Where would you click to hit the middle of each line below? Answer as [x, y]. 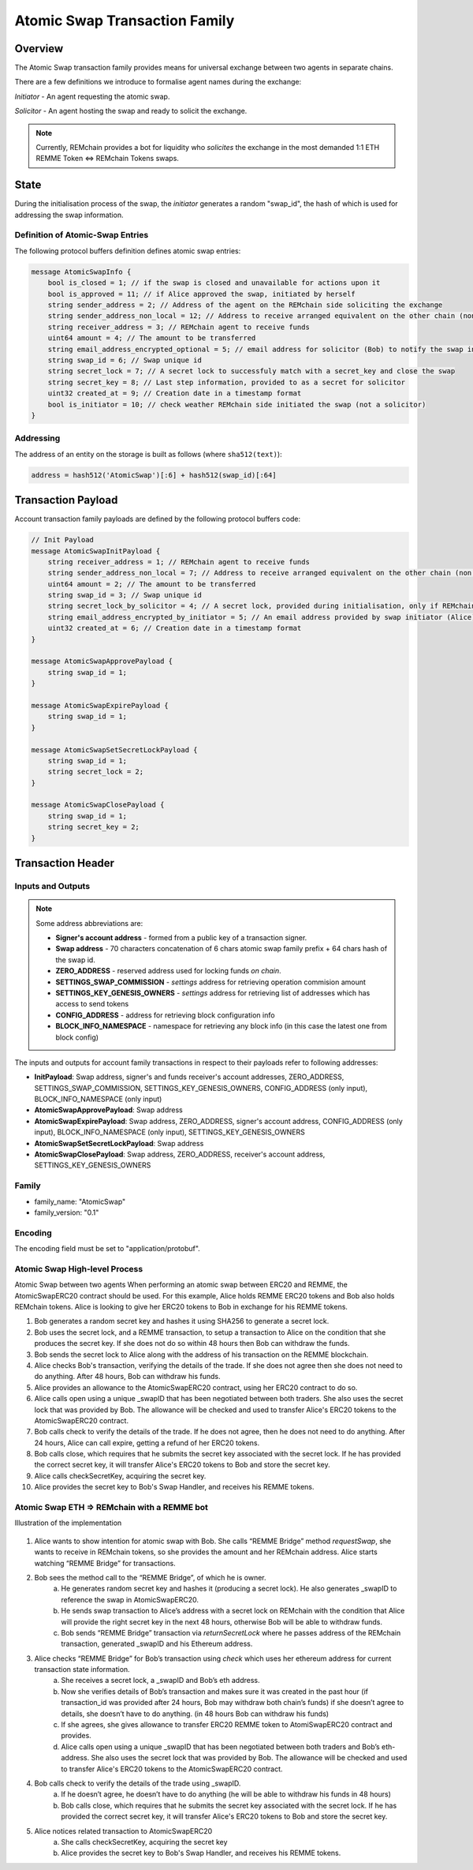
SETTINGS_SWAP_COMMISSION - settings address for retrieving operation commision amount [211, 982]
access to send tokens [92, 1004]
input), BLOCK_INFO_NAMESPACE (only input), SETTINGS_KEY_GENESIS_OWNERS [169, 1132]
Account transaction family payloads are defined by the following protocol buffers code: [158, 519]
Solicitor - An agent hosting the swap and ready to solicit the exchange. [131, 111]
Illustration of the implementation [68, 1523]
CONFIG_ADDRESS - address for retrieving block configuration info [165, 1015]
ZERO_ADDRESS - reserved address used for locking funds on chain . [168, 971]
